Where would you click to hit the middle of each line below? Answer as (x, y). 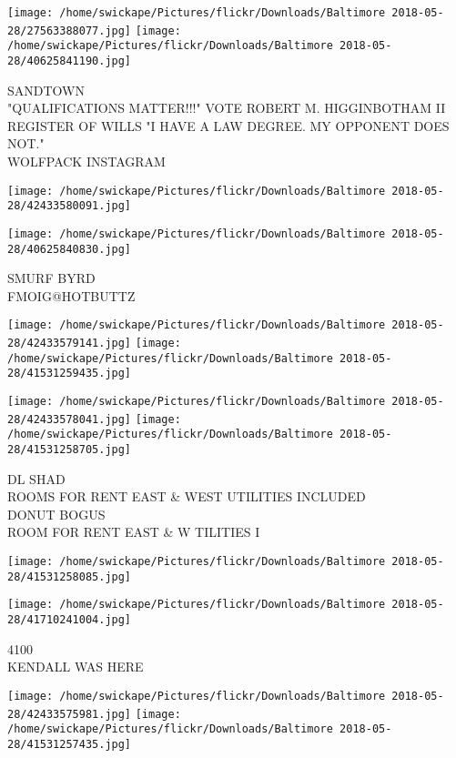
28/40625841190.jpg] (70, 61)
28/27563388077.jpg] (70, 30)
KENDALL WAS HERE (76, 667)
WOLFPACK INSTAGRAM (86, 161)
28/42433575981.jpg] (70, 714)
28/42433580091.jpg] (70, 206)
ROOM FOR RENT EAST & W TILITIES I (134, 532)
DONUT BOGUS (56, 514)
